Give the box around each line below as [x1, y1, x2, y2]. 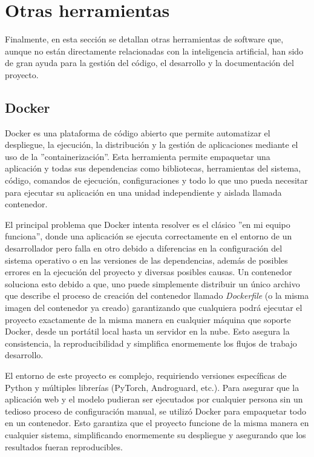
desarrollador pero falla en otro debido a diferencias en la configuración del [5, 242, 283, 255]
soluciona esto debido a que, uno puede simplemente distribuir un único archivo [5, 277, 300, 290]
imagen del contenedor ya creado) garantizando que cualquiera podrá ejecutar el [5, 301, 303, 314]
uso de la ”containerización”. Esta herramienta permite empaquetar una [5, 150, 270, 162]
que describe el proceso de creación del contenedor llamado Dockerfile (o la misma [5, 289, 309, 302]
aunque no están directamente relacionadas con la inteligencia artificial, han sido [5, 44, 304, 57]
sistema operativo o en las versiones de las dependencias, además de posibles [5, 253, 288, 266]
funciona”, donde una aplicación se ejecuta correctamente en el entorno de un [5, 230, 292, 242]
